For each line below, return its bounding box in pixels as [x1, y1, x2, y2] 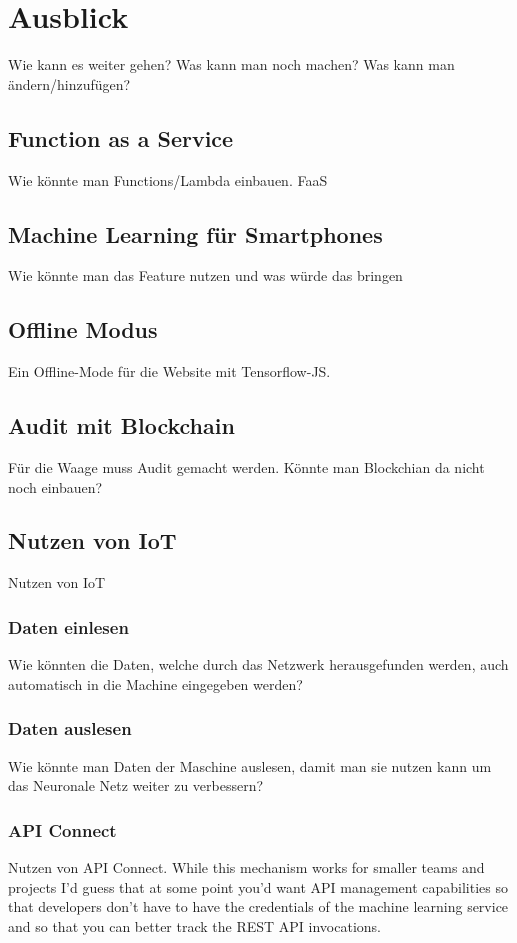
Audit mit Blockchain [8, 410, 235, 441]
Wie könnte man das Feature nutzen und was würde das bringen [8, 265, 403, 286]
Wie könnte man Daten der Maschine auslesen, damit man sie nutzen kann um [8, 755, 492, 776]
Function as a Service [8, 122, 234, 153]
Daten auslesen [8, 716, 132, 741]
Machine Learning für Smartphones [8, 218, 383, 249]
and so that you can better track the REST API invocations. [8, 915, 381, 936]
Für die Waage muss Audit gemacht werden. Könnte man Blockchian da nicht [8, 456, 485, 477]
